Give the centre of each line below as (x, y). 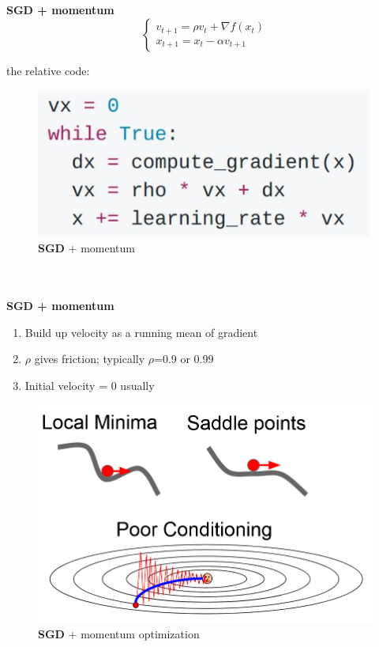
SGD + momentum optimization (119, 633)
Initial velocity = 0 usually (90, 385)
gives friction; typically (90, 359)
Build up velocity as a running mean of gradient (141, 332)
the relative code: (48, 70)
